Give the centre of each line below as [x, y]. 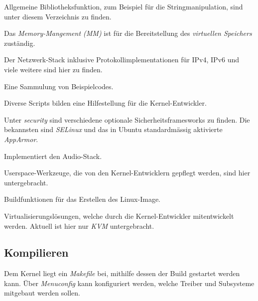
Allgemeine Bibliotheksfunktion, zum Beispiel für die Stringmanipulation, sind [124, 6]
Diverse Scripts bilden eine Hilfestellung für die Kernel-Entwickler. [105, 103]
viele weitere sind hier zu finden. [53, 69]
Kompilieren [36, 252]
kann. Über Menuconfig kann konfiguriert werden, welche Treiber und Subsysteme [129, 283]
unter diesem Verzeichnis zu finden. [58, 16]
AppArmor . [21, 139]
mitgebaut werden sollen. [42, 293]
